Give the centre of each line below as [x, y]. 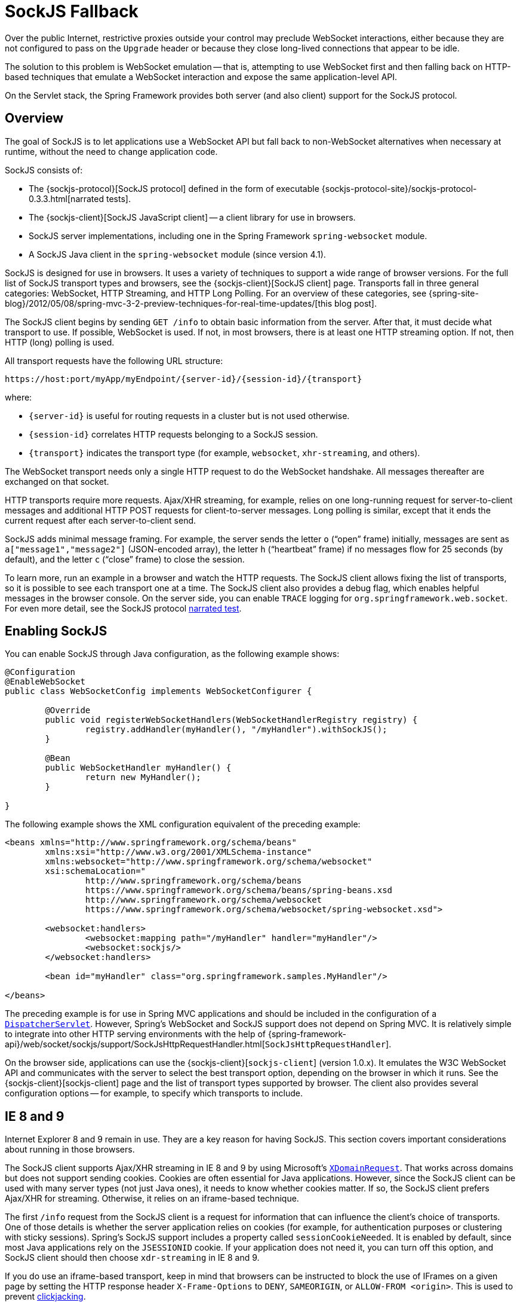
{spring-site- [454, 293]
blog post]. [356, 303]
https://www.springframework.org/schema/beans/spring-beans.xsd [239, 890]
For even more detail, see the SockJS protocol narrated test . [123, 608]
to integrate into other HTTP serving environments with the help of [135, 1034]
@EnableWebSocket [45, 682]
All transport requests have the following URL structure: [114, 360]
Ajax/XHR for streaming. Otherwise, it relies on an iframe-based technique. [152, 1199]
